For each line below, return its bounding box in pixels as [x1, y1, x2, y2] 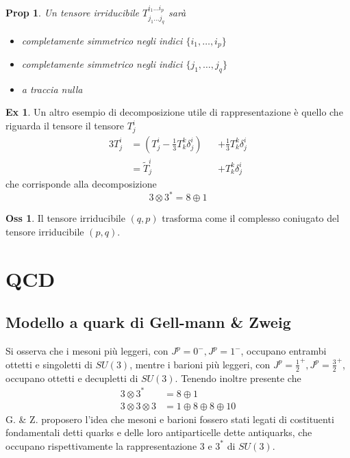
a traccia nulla [21, 81, 83, 96]
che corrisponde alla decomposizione [5, 177, 157, 191]
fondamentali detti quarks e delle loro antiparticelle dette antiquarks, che [5, 425, 312, 440]
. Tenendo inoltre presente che [175, 370, 301, 385]
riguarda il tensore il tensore [5, 118, 124, 133]
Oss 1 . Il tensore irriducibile [5, 211, 125, 225]
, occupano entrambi [240, 344, 327, 358]
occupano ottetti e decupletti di [5, 370, 138, 385]
